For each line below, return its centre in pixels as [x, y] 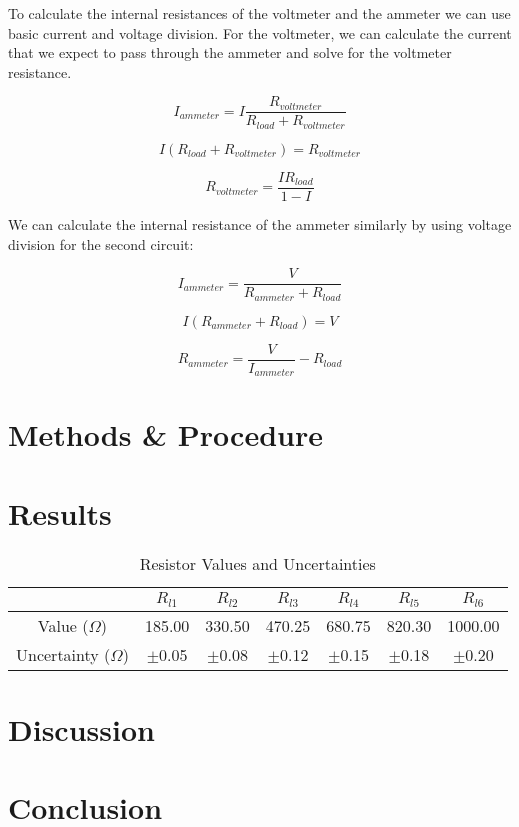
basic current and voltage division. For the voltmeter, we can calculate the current [260, 32]
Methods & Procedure [165, 434]
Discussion [81, 728]
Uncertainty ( [63, 654]
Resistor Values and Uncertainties [257, 563]
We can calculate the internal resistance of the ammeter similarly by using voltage [260, 223]
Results [60, 512]
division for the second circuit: [101, 243]
